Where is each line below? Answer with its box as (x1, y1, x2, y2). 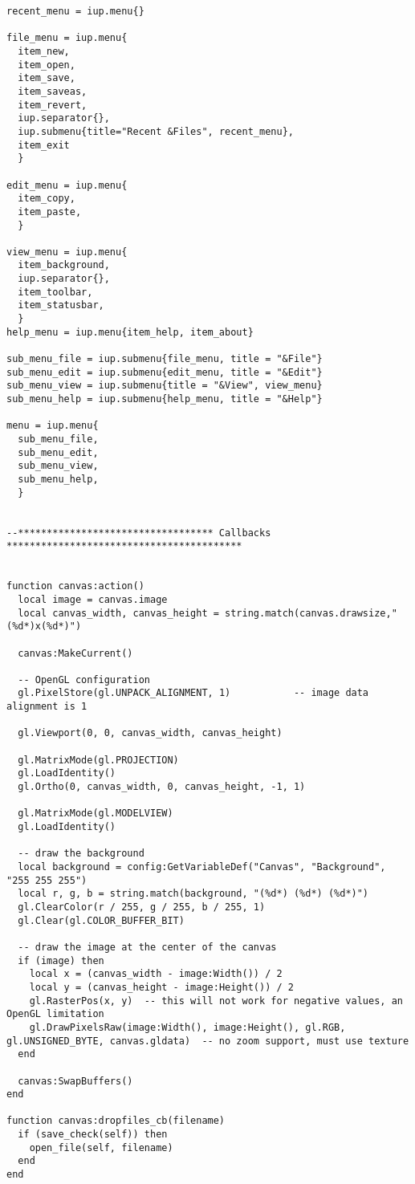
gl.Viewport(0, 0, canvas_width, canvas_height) (18, 727, 283, 739)
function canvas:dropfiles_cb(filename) (6, 1115, 226, 1127)
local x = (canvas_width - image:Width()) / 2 (29, 968, 283, 980)
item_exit (18, 139, 70, 151)
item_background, (18, 259, 110, 271)
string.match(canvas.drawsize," (225, 607, 397, 619)
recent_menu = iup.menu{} (6, 6, 144, 17)
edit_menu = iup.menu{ (6, 179, 128, 191)
